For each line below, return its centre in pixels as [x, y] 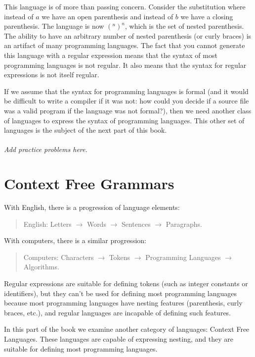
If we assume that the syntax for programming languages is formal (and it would [126, 91]
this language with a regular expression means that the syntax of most [111, 55]
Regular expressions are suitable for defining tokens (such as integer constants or [126, 283]
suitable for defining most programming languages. [81, 348]
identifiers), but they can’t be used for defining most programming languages [121, 293]
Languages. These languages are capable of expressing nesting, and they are [119, 338]
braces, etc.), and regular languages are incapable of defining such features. [118, 312]
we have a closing [207, 16]
